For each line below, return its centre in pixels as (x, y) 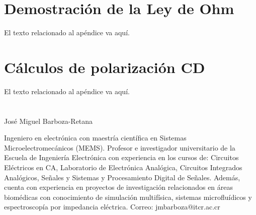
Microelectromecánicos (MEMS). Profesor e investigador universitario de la (120, 147)
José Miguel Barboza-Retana (49, 121)
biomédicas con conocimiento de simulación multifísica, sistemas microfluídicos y (128, 197)
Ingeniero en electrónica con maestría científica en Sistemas (95, 138)
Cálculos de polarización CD (105, 67)
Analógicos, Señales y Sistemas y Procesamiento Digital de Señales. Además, (122, 177)
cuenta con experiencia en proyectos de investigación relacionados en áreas (119, 187)
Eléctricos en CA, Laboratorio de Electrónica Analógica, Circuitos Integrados (123, 167)
